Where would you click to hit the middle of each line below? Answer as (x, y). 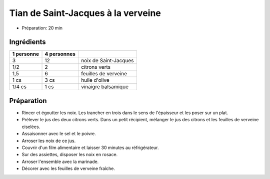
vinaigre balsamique (104, 87)
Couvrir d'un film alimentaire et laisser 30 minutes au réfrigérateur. (90, 148)
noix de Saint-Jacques (107, 61)
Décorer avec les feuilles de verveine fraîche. (68, 169)
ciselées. (31, 127)
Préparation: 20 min (42, 28)
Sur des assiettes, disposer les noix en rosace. (70, 155)
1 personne (26, 54)
